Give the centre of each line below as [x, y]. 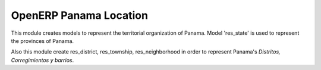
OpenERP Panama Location [80, 15]
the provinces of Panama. [43, 41]
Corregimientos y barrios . [43, 60]
